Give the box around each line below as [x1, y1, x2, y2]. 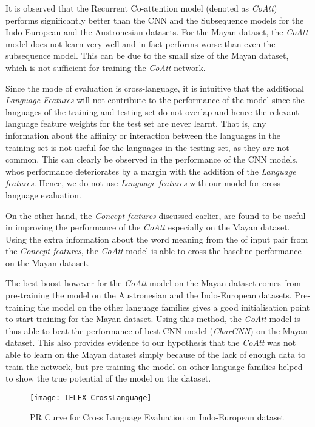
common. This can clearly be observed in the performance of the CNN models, [5, 153, 298, 166]
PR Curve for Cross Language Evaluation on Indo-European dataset [30, 411, 285, 423]
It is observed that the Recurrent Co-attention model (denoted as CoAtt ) [5, 2, 277, 14]
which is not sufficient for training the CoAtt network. [5, 61, 206, 73]
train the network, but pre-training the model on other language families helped [5, 360, 303, 372]
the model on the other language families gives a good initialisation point [37, 300, 310, 313]
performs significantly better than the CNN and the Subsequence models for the [5, 13, 304, 26]
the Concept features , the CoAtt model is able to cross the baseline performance [5, 244, 302, 257]
